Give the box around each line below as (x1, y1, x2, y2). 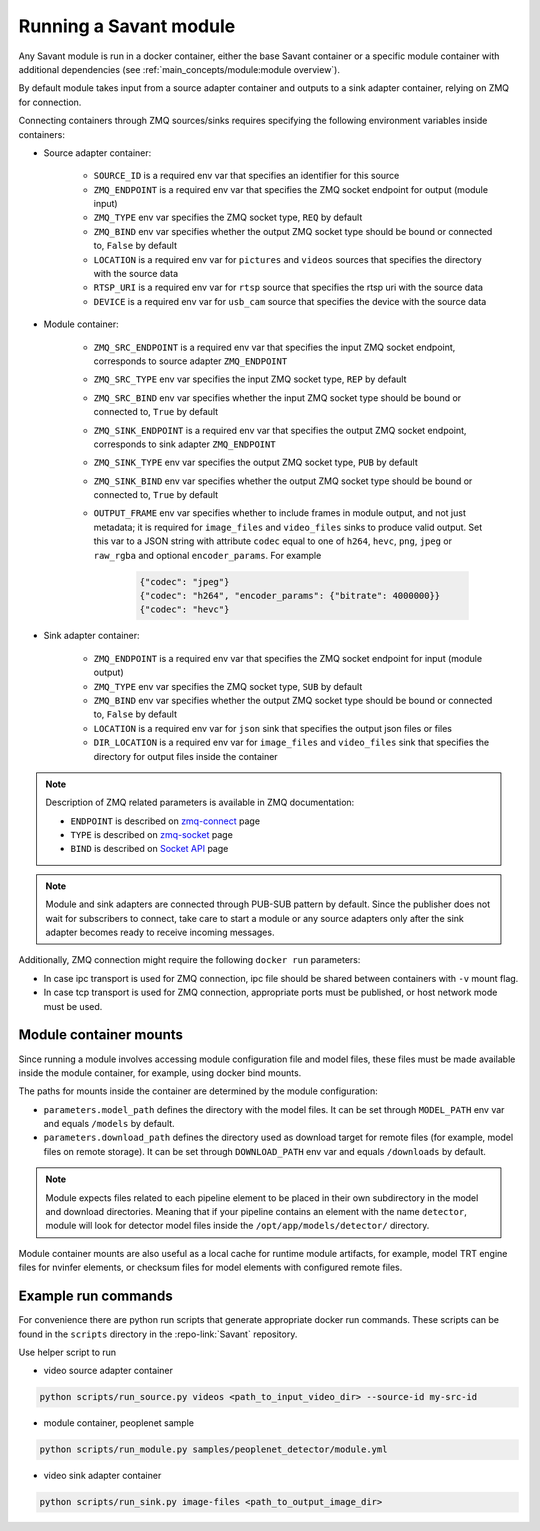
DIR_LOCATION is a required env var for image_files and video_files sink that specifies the (93, 736, 490, 749)
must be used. (43, 1000, 103, 1012)
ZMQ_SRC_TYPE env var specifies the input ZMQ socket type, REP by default (93, 373, 407, 385)
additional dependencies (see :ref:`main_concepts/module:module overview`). (18, 63, 340, 75)
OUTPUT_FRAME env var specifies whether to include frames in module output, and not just (93, 507, 467, 519)
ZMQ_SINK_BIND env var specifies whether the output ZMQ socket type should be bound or (93, 475, 473, 487)
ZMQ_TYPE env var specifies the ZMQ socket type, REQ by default (93, 211, 363, 224)
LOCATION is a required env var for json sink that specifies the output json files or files (93, 722, 453, 734)
